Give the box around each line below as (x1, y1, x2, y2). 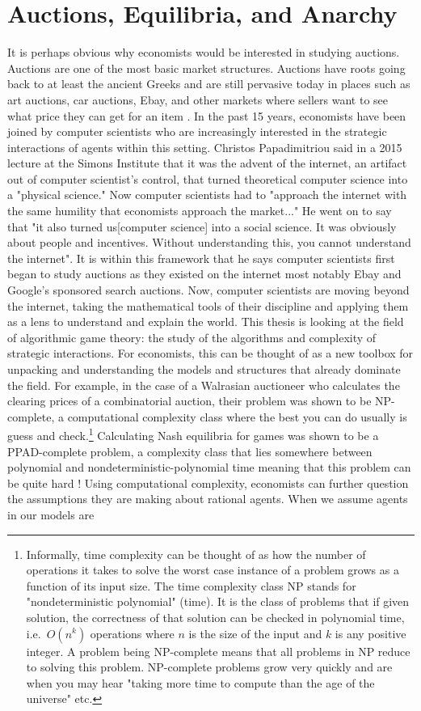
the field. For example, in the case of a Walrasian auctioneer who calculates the (7, 376, 400, 393)
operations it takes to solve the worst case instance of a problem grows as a (26, 561, 399, 578)
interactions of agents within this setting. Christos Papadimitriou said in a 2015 (7, 138, 402, 155)
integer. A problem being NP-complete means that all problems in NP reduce (26, 642, 410, 659)
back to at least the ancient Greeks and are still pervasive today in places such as (7, 75, 410, 92)
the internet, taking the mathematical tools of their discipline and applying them (7, 297, 409, 314)
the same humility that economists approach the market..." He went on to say (7, 202, 392, 219)
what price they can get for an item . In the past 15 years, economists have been (7, 107, 406, 124)
